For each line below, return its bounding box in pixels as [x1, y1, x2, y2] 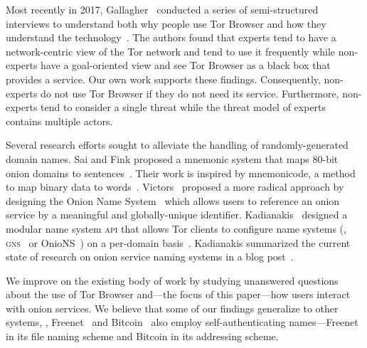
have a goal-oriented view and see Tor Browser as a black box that [41, 58, 331, 73]
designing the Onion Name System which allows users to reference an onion [6, 193, 340, 208]
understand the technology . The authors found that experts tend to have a [6, 30, 336, 45]
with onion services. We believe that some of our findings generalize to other [6, 300, 339, 315]
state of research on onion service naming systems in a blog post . [6, 249, 294, 264]
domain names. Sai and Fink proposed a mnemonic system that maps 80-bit [6, 151, 339, 166]
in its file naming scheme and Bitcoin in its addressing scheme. [6, 329, 279, 344]
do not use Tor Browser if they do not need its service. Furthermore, [41, 85, 339, 100]
